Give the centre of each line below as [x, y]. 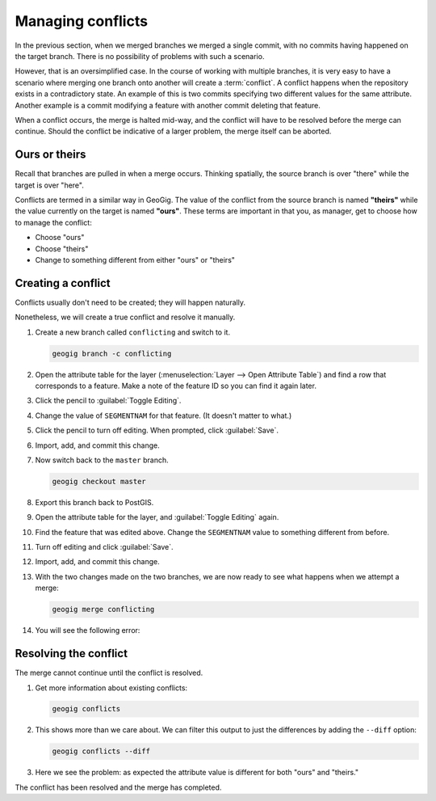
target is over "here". [49, 185]
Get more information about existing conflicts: [111, 688]
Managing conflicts [82, 21]
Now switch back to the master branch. [102, 460]
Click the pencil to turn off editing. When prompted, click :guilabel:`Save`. [157, 430]
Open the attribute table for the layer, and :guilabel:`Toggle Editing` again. [157, 517]
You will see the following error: [88, 630]
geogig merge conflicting [103, 609]
